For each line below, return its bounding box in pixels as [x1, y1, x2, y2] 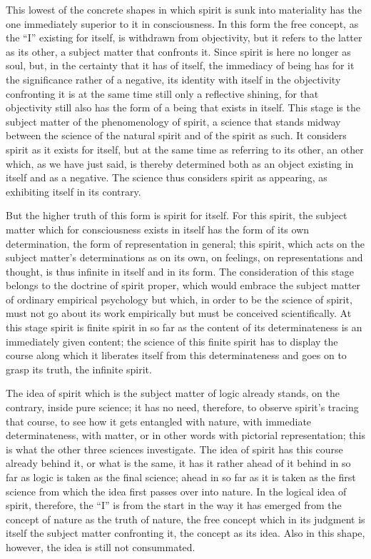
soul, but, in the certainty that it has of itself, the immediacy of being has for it [6, 58, 355, 73]
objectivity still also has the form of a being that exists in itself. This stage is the [6, 100, 360, 115]
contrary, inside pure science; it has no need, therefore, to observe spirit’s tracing [6, 400, 359, 415]
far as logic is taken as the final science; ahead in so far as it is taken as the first [6, 470, 356, 484]
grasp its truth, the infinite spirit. [6, 361, 152, 376]
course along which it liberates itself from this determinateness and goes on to [6, 348, 347, 363]
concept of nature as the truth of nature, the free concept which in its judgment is [6, 511, 365, 526]
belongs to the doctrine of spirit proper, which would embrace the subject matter [6, 278, 361, 293]
